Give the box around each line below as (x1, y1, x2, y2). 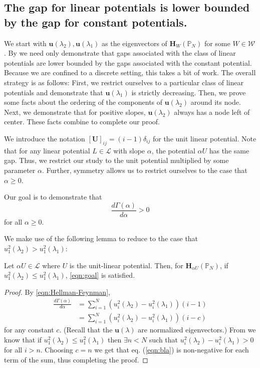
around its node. (190, 97, 241, 107)
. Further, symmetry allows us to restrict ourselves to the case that (42, 164, 247, 175)
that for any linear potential (4, 145, 90, 155)
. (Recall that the (59, 324, 113, 335)
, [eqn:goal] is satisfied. (65, 270, 135, 280)
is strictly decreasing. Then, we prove (131, 87, 246, 97)
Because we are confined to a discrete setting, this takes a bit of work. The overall (4, 67, 256, 78)
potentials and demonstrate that (4, 87, 103, 97)
